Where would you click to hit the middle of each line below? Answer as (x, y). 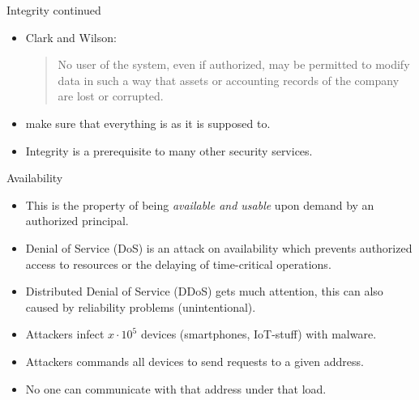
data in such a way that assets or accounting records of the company (229, 80)
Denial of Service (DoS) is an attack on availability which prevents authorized (219, 247)
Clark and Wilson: (71, 37)
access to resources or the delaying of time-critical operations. (178, 264)
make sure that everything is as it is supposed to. (148, 123)
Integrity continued (54, 10)
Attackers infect (65, 334)
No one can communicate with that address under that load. (176, 388)
